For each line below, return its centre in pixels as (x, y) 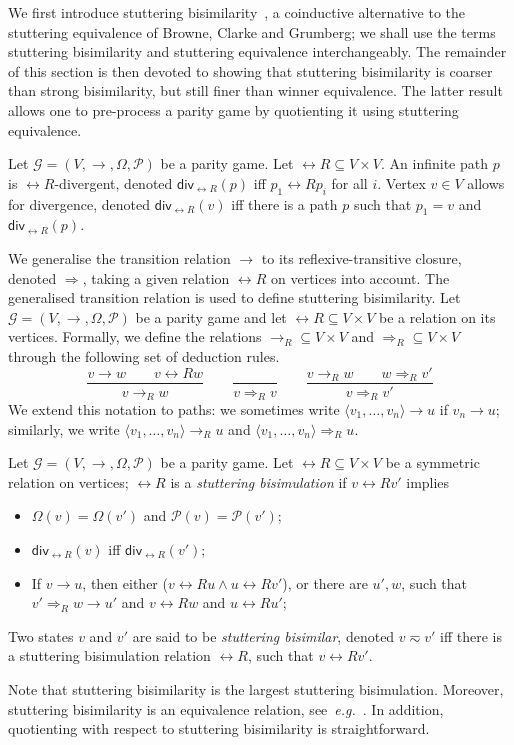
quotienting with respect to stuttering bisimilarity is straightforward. (219, 728)
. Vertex (401, 182)
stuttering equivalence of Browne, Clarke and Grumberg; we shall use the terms (252, 31)
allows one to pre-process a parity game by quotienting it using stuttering (233, 109)
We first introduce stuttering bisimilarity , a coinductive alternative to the (237, 12)
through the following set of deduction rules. (144, 355)
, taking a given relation (156, 277)
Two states (41, 635)
